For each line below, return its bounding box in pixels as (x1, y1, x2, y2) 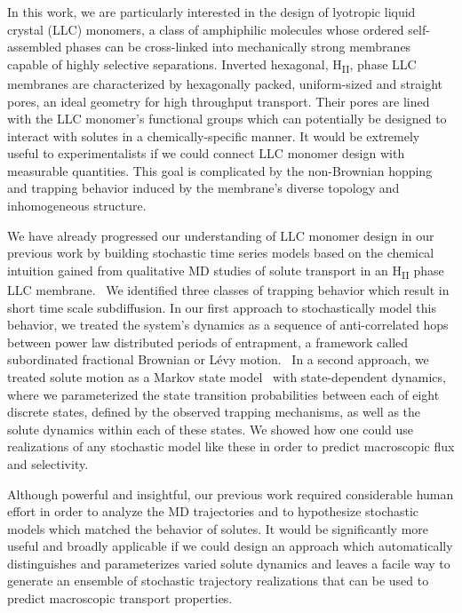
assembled (7, 37, 62, 56)
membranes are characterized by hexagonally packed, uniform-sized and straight (7, 74, 443, 92)
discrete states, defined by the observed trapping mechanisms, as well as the (7, 402, 421, 421)
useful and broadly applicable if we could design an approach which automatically (7, 537, 453, 555)
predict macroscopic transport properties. (7, 589, 233, 608)
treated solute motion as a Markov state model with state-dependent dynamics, (7, 367, 446, 386)
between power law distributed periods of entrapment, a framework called (7, 332, 409, 351)
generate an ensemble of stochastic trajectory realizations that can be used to (7, 571, 429, 590)
